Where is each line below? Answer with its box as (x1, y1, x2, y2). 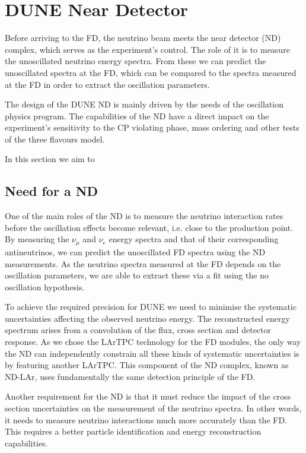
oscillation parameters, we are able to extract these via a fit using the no (5, 269, 269, 281)
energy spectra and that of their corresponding (109, 233, 279, 245)
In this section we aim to (5, 153, 95, 165)
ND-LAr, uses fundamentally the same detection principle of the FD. (5, 370, 256, 382)
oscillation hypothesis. (5, 280, 85, 293)
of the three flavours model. (5, 132, 105, 145)
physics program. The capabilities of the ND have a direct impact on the (5, 109, 269, 122)
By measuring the (5, 233, 69, 245)
